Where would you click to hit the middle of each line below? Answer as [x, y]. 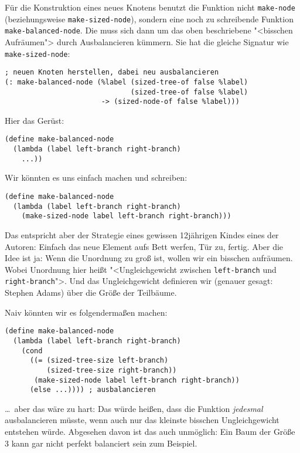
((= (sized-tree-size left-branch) [99, 361]
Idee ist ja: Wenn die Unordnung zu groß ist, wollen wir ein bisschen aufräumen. [149, 258]
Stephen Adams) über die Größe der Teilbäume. [91, 293]
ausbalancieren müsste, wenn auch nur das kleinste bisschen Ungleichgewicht [142, 420]
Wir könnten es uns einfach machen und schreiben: [96, 178]
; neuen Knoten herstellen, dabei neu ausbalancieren [112, 72]
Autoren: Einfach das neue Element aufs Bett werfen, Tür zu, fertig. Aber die [144, 246]
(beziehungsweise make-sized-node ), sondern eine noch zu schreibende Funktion [149, 18]
